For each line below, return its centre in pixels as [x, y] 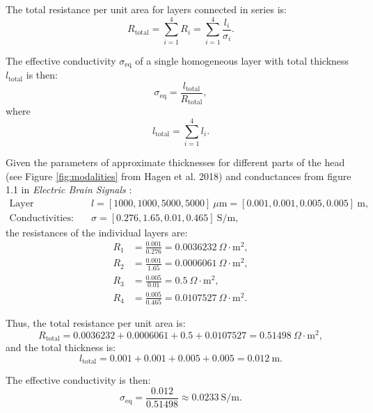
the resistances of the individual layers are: [97, 232]
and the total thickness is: [61, 347]
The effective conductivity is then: [78, 380]
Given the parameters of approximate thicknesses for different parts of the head [175, 162]
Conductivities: [41, 218]
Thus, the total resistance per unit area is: [96, 322]
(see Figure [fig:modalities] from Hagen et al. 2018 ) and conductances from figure [178, 176]
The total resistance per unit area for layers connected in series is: [146, 9]
